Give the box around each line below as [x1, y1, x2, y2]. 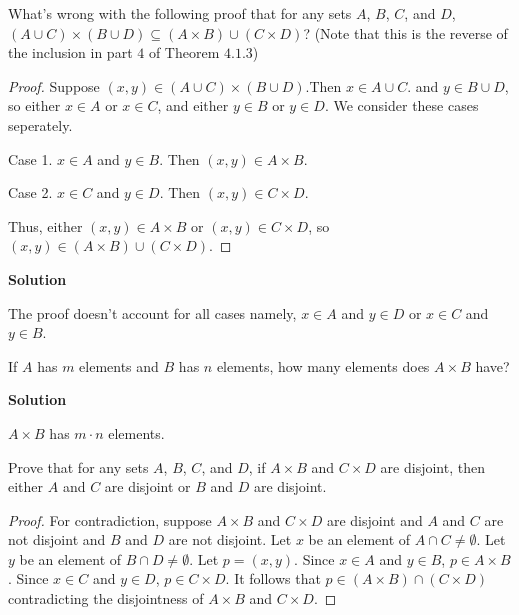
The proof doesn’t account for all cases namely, [8, 302, 297, 323]
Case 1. [8, 148, 53, 169]
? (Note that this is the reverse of [303, 22, 508, 43]
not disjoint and [8, 529, 106, 550]
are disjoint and [326, 509, 423, 530]
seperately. [8, 114, 73, 135]
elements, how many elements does [216, 355, 430, 376]
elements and [79, 355, 159, 376]
